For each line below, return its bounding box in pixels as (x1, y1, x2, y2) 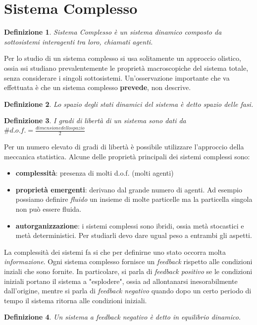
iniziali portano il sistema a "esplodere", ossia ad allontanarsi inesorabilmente (4, 276, 238, 286)
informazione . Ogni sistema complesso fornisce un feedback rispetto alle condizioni (4, 256, 253, 267)
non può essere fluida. (15, 203, 82, 214)
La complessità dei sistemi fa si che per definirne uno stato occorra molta (4, 246, 226, 257)
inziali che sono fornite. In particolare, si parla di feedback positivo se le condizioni (4, 266, 253, 276)
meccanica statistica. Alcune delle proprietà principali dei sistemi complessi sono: (4, 151, 250, 161)
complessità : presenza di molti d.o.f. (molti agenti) (15, 168, 174, 178)
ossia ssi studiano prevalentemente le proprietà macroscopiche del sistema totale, (4, 62, 249, 73)
